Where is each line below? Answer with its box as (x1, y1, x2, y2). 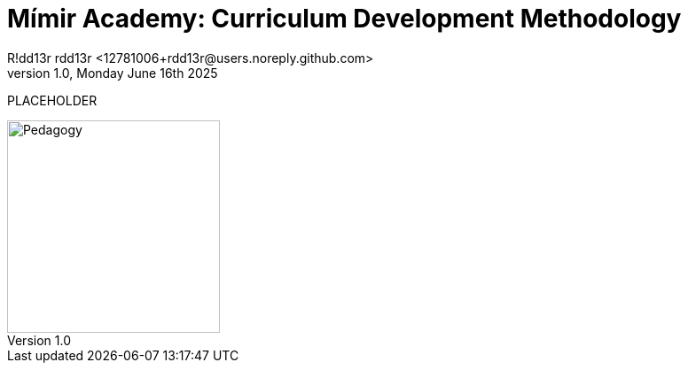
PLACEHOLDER (7, 92, 98, 108)
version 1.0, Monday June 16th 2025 (7, 65, 218, 81)
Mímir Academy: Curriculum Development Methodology (7, 4, 682, 34)
